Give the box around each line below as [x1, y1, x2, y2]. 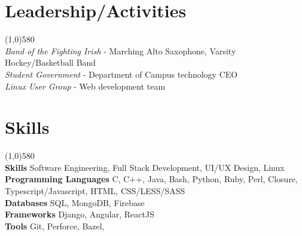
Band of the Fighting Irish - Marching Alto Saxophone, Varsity [5, 44, 236, 57]
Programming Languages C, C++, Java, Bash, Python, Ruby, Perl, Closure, [5, 173, 298, 185]
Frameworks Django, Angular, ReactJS [5, 208, 154, 220]
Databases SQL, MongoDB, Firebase [5, 196, 145, 209]
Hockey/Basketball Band [5, 56, 96, 69]
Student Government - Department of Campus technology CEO [5, 68, 238, 80]
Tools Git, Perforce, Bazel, [5, 219, 105, 232]
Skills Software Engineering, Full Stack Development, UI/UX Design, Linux [5, 161, 285, 173]
